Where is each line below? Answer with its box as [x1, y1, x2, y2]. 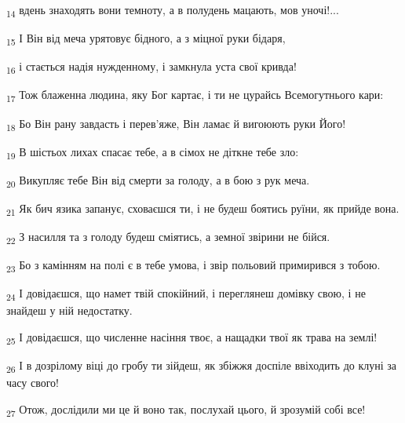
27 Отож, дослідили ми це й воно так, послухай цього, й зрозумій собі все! [6, 400, 366, 419]
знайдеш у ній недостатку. [6, 302, 133, 319]
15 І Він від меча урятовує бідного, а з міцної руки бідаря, [6, 30, 286, 48]
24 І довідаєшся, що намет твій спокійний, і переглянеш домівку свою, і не [6, 285, 366, 304]
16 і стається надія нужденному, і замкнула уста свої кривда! [6, 58, 297, 77]
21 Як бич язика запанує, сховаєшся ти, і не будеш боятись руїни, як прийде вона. [6, 199, 400, 218]
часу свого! [6, 374, 59, 391]
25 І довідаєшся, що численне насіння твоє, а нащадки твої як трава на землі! [6, 328, 378, 347]
